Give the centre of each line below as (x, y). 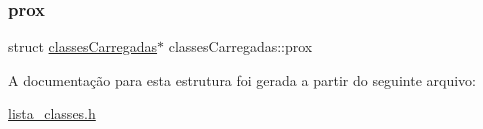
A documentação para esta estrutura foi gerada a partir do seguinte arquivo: (242, 79)
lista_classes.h (52, 113)
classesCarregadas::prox (240, 46)
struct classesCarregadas (83, 46)
